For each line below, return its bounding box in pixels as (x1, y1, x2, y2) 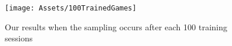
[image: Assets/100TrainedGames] (5, 4, 136, 12)
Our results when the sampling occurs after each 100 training (5, 20, 228, 33)
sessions (5, 32, 33, 44)
